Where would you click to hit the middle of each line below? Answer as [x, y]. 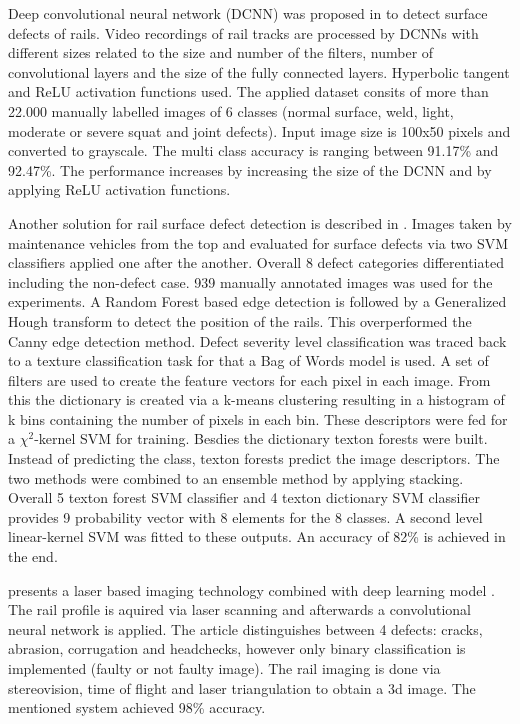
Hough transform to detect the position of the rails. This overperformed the [240, 320]
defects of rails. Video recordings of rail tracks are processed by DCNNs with [243, 32]
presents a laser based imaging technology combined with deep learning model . [251, 589]
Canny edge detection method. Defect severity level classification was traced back [257, 340]
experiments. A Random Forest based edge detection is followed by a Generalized [257, 301]
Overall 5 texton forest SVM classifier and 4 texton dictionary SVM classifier [244, 497]
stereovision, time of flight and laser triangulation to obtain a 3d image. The [242, 687]
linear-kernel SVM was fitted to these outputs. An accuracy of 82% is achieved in [257, 536]
